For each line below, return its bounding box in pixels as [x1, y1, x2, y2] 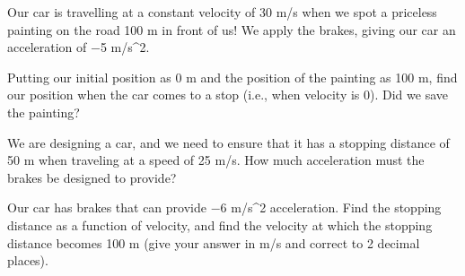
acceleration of [7, 38, 87, 56]
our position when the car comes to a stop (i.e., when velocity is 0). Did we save [7, 85, 448, 104]
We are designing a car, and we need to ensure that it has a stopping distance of [7, 133, 450, 151]
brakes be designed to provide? [7, 168, 177, 186]
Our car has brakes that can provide [7, 198, 206, 217]
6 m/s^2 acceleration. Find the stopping [220, 198, 442, 217]
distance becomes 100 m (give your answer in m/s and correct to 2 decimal [7, 233, 420, 252]
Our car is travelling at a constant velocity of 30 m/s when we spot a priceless [7, 3, 437, 21]
